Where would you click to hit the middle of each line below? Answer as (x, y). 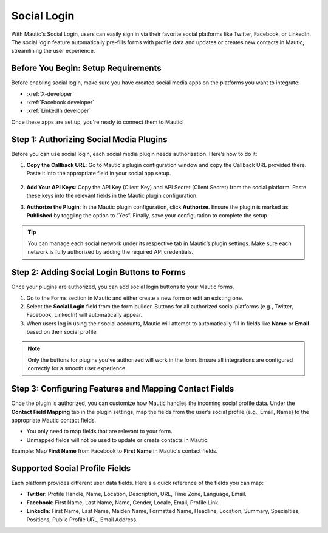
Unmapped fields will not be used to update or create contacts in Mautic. (118, 440)
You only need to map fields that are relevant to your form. (99, 432)
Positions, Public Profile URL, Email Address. (82, 520)
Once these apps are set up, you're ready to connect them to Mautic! (98, 122)
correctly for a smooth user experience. (77, 368)
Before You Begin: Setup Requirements (86, 68)
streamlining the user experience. (53, 51)
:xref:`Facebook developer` (60, 103)
